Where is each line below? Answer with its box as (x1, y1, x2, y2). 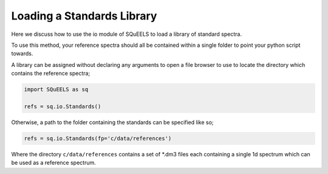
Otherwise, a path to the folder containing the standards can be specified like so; (11, 119, 214, 126)
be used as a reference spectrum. (11, 159, 97, 167)
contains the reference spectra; (11, 70, 91, 77)
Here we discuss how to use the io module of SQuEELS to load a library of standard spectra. (11, 30, 242, 38)
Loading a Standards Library (11, 9, 157, 23)
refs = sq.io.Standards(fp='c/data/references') (24, 134, 172, 142)
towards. (11, 50, 33, 57)
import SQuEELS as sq (24, 86, 89, 93)
